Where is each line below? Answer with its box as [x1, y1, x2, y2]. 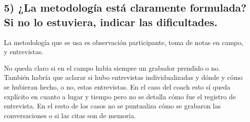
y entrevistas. [4, 46, 44, 57]
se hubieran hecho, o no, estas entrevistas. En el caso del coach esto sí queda [4, 81, 231, 91]
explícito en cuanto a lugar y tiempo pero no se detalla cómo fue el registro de [4, 91, 236, 101]
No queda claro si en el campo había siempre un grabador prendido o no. [4, 62, 221, 73]
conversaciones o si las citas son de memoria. [4, 110, 136, 120]
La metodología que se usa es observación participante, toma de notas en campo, [4, 37, 243, 47]
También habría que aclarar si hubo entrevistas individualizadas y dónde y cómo [4, 72, 243, 82]
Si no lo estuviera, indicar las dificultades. [4, 14, 218, 29]
